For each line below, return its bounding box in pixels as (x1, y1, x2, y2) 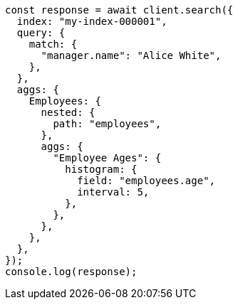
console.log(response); (5, 266, 138, 277)
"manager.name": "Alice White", (41, 50, 222, 61)
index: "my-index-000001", (16, 16, 167, 27)
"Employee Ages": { (53, 152, 162, 164)
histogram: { (65, 164, 138, 175)
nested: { (41, 107, 95, 118)
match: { (29, 38, 78, 50)
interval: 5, (77, 186, 150, 198)
